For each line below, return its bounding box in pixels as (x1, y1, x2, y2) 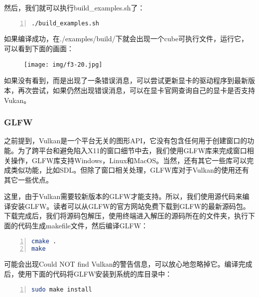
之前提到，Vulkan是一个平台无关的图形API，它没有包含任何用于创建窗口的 (4, 135, 248, 146)
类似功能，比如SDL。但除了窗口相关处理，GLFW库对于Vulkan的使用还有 (10, 165, 249, 175)
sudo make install (31, 286, 92, 293)
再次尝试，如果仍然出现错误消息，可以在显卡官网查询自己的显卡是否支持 (17, 85, 255, 95)
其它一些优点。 (4, 174, 53, 185)
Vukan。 (4, 95, 31, 105)
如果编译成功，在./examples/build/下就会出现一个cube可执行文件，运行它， (4, 33, 249, 44)
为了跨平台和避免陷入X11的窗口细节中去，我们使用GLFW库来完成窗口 (17, 145, 247, 155)
